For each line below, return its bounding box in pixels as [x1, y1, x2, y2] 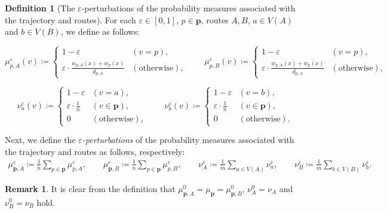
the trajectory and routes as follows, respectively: [5, 145, 185, 157]
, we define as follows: [60, 25, 140, 38]
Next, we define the [5, 133, 76, 146]
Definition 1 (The [5, 2, 75, 14]
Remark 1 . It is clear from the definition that [5, 182, 176, 194]
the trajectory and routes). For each [5, 13, 136, 26]
